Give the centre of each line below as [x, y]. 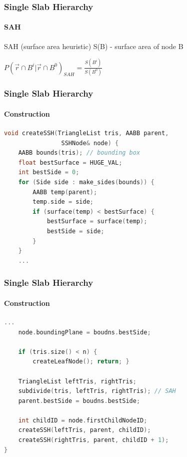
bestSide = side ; [75, 231]
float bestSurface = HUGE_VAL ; [70, 162]
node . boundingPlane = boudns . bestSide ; [84, 332]
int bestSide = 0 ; [49, 172]
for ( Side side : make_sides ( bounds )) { [86, 182]
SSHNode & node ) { [90, 143]
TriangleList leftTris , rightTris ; [77, 381]
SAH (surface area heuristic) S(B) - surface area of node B [94, 46]
